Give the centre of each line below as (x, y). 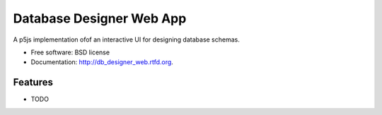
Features (33, 82)
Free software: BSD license (70, 52)
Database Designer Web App (100, 18)
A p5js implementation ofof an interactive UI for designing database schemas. (126, 40)
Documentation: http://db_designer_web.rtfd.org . (102, 62)
